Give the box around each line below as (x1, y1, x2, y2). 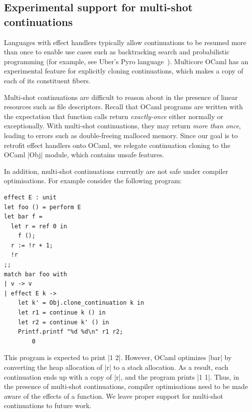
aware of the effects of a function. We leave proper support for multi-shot (4, 390, 224, 401)
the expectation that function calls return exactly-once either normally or (4, 111, 224, 121)
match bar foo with (4, 270, 67, 278)
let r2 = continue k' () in (18, 318, 109, 326)
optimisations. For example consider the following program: (4, 175, 182, 186)
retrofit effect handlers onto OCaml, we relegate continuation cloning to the (4, 140, 230, 150)
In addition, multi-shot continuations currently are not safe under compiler (4, 166, 229, 176)
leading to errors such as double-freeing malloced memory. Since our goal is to (4, 130, 238, 140)
